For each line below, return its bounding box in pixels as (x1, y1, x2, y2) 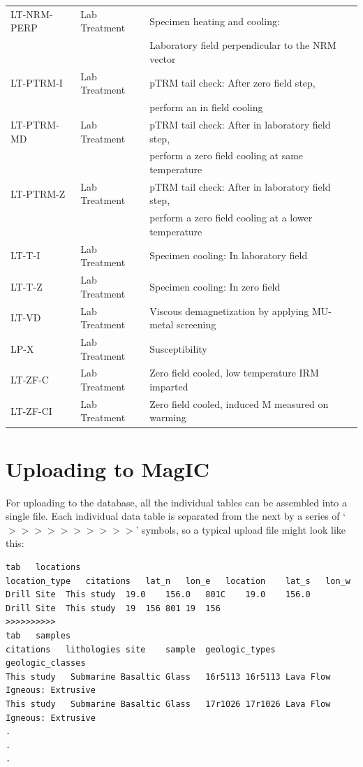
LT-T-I (10, 248, 40, 263)
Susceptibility (149, 341, 207, 356)
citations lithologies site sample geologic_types (6, 644, 276, 655)
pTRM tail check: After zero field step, (149, 75, 316, 90)
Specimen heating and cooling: (149, 13, 280, 28)
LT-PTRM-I (10, 75, 63, 90)
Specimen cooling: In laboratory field (149, 248, 308, 263)
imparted (149, 379, 188, 393)
